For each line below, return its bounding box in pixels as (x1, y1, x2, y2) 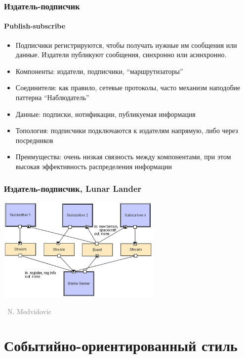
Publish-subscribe (4, 21, 66, 31)
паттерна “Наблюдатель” (15, 92, 89, 103)
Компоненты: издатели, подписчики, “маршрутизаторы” (15, 66, 183, 76)
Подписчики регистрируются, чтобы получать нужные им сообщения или (15, 39, 237, 50)
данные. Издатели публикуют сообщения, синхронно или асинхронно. (15, 49, 227, 60)
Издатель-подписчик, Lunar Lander (4, 182, 142, 194)
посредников (15, 135, 53, 145)
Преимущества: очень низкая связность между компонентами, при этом (15, 151, 231, 162)
